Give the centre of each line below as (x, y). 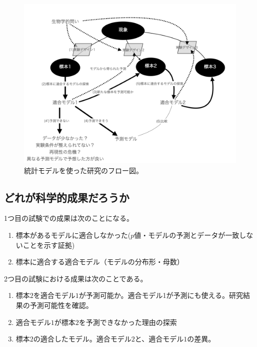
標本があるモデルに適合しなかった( (73, 235)
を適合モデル (54, 295)
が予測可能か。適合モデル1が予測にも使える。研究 (161, 295)
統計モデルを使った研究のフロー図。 (83, 170)
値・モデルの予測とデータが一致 (187, 235)
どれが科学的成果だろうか (67, 197)
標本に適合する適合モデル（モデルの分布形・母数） (100, 262)
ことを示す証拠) (49, 245)
